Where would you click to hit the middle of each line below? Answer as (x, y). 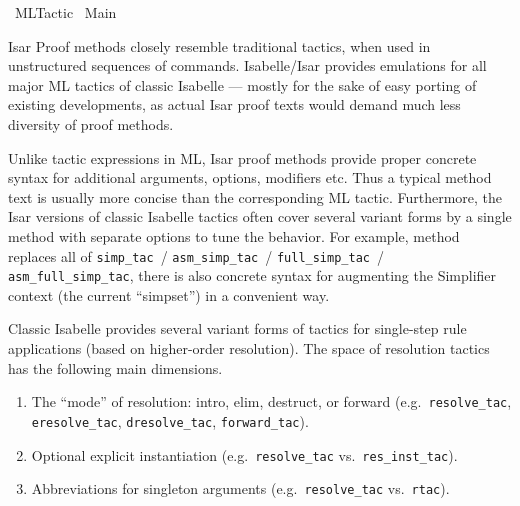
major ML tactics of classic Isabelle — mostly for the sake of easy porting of (242, 84)
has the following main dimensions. (115, 367)
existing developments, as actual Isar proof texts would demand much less (234, 104)
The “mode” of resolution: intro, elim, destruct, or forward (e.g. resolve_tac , (271, 401)
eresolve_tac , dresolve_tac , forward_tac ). (170, 420)
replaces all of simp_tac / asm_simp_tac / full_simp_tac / (196, 255)
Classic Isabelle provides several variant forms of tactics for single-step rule (237, 328)
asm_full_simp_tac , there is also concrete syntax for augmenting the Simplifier (252, 275)
